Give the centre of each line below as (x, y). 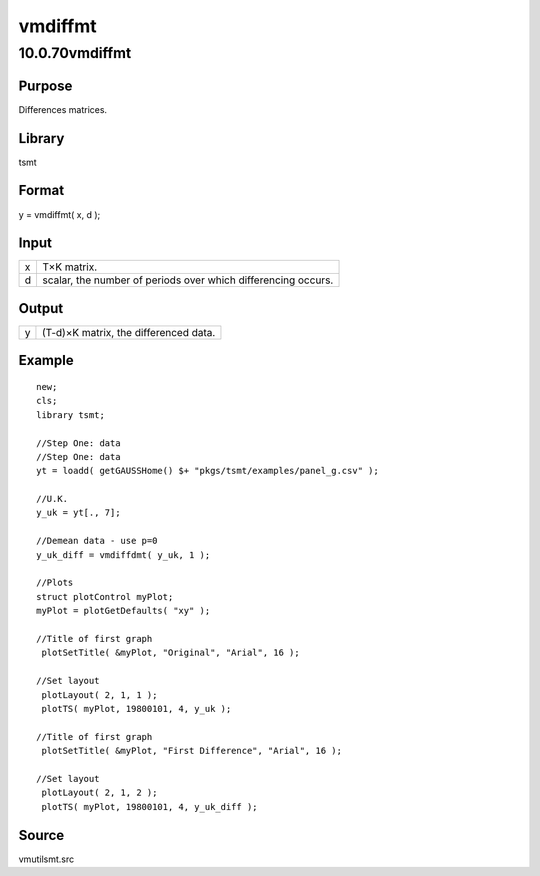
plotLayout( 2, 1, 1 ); (99, 694)
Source (41, 835)
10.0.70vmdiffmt (75, 53)
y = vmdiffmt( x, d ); (59, 214)
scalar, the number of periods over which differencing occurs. (188, 280)
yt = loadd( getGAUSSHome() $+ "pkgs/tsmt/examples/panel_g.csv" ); (207, 471)
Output (41, 308)
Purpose (45, 85)
